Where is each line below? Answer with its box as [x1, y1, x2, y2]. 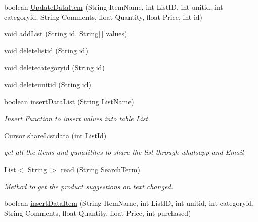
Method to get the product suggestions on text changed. [4, 181, 174, 191]
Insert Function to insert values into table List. [4, 113, 150, 124]
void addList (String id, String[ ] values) [4, 28, 127, 39]
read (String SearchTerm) [61, 163, 140, 174]
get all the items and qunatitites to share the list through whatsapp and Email [4, 147, 244, 157]
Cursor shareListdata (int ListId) [4, 130, 107, 140]
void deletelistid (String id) [4, 45, 88, 55]
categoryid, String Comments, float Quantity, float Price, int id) [4, 11, 203, 22]
